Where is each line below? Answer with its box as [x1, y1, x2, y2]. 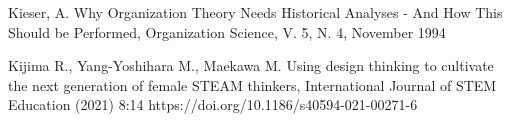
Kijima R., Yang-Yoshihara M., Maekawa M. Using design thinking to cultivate [8, 55, 494, 76]
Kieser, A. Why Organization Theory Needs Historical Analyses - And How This [8, 2, 503, 22]
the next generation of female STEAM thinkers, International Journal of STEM [8, 74, 497, 95]
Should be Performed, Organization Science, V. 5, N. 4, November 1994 [8, 21, 446, 42]
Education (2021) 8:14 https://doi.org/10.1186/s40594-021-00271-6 [8, 94, 418, 115]
